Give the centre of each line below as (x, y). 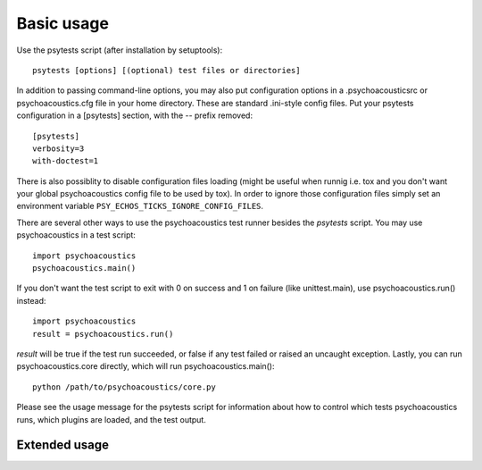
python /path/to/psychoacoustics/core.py (124, 387)
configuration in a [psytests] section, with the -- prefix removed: (135, 115)
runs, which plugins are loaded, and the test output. (112, 419)
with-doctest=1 (66, 161)
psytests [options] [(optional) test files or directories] (166, 70)
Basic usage (62, 23)
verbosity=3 (58, 148)
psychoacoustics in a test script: (76, 235)
